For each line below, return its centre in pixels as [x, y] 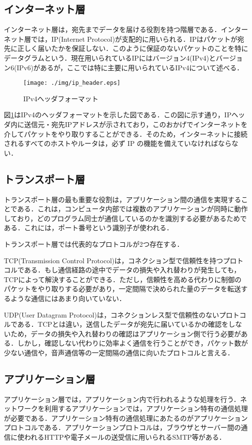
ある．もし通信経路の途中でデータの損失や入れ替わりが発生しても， [132, 270]
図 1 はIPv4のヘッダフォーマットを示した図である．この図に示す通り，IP [118, 115]
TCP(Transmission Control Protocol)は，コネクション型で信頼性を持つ [114, 260]
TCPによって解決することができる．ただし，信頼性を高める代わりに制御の [123, 279]
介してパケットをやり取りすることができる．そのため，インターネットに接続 [126, 134]
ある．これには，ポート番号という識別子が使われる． [89, 228]
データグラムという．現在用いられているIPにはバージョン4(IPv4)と [110, 57]
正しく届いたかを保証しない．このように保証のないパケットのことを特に [133, 48]
